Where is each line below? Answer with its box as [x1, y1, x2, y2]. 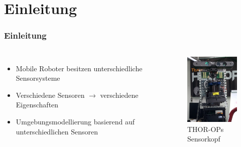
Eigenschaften [16, 99, 59, 110]
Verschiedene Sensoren [16, 89, 85, 100]
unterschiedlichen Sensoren [16, 126, 98, 136]
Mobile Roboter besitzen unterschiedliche [16, 63, 143, 73]
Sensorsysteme [16, 73, 60, 83]
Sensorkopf [187, 133, 220, 144]
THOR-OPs [187, 123, 224, 134]
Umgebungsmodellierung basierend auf [16, 116, 135, 126]
